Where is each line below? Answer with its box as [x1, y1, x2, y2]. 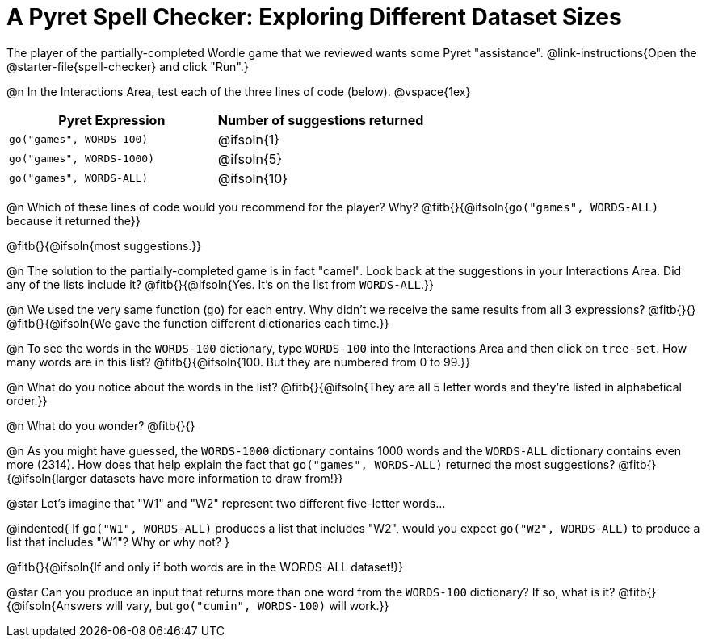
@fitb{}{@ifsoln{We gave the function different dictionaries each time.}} [6, 316, 389, 330]
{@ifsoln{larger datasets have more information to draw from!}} [6, 470, 343, 485]
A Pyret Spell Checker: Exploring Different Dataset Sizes [6, 3, 622, 31]
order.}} [6, 393, 48, 408]
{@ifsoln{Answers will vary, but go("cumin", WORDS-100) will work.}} [6, 598, 389, 613]
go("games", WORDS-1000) [9, 153, 155, 165]
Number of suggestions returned [217, 111, 424, 128]
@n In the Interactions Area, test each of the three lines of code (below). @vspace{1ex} [6, 84, 471, 98]
